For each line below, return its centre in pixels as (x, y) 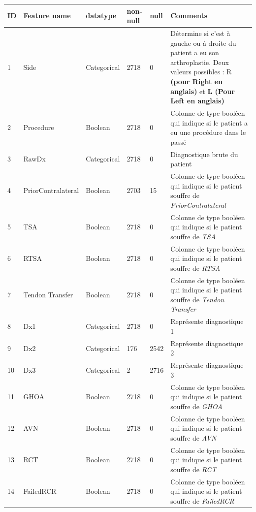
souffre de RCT (193, 469)
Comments (189, 16)
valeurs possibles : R (201, 72)
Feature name (47, 16)
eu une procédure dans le (208, 132)
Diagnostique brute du (204, 154)
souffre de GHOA (196, 406)
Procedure (39, 127)
